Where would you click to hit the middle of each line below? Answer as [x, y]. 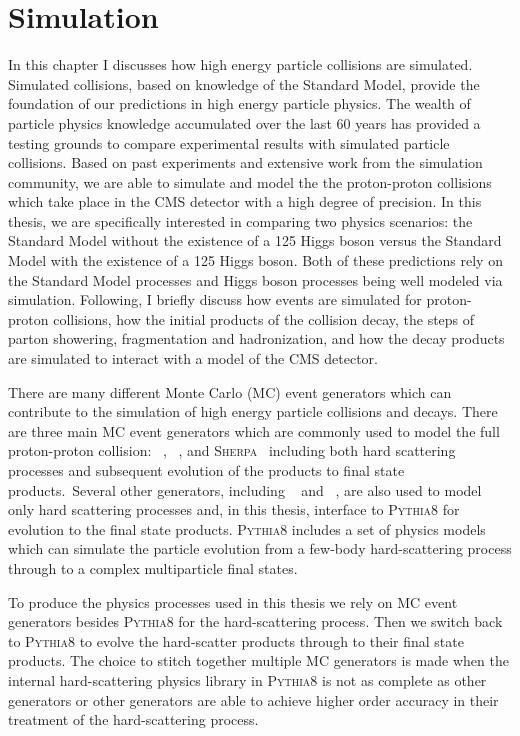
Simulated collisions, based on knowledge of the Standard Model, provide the [244, 83]
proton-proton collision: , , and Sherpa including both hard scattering [232, 450]
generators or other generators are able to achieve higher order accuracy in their [253, 699]
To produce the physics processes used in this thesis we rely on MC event [233, 601]
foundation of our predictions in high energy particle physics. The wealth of [239, 103]
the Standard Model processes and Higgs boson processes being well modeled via [255, 279]
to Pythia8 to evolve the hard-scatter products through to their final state [236, 640]
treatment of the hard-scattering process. [133, 719]
